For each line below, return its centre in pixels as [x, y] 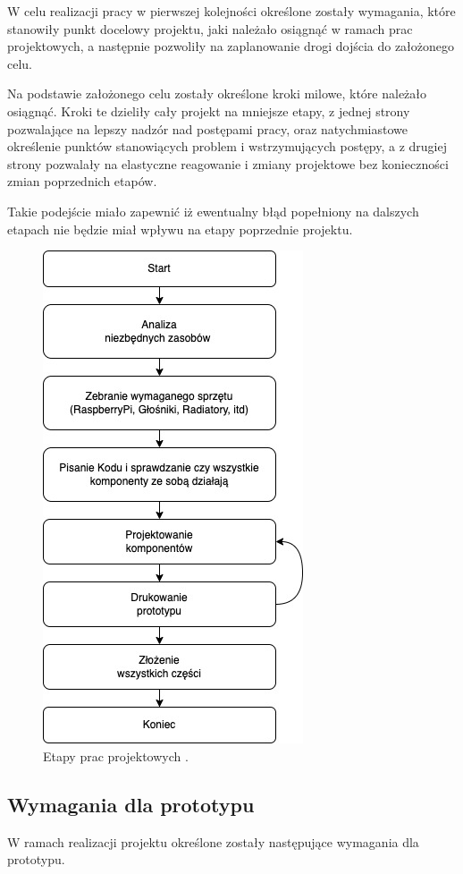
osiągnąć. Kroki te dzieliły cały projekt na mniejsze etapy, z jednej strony [209, 110]
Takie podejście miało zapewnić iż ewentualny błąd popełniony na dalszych [213, 211]
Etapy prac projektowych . [116, 755]
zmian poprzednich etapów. [82, 181]
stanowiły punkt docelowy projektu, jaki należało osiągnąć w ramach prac [210, 28]
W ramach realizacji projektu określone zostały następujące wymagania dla [213, 841]
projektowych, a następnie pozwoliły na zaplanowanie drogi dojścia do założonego [231, 46]
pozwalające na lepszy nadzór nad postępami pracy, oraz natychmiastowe [207, 128]
